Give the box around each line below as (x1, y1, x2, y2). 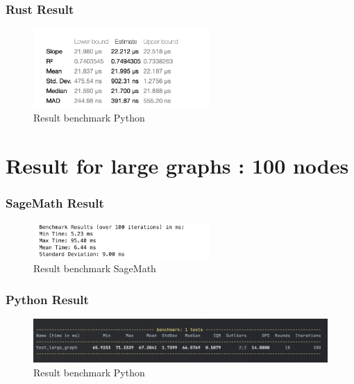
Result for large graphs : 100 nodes (6, 151, 349, 180)
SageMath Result (6, 194, 104, 212)
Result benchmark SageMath (33, 261, 156, 276)
